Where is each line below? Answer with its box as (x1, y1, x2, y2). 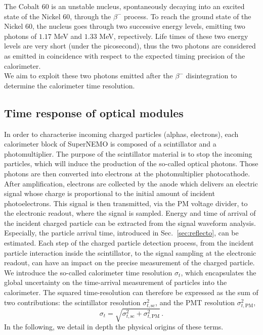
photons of (4, 30, 37, 41)
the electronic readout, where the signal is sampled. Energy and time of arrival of (4, 208, 256, 218)
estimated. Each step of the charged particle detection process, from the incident (4, 237, 254, 248)
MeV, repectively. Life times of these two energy (99, 30, 248, 41)
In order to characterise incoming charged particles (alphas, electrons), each (4, 128, 239, 139)
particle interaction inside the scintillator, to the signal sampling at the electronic (4, 247, 256, 258)
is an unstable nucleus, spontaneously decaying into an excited (51, 1, 245, 11)
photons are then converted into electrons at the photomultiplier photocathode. (4, 168, 250, 178)
